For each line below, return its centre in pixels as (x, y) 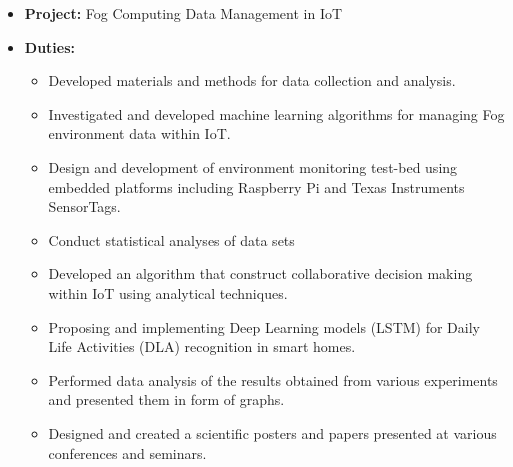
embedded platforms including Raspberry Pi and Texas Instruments (256, 186)
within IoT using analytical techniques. (168, 292)
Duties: (50, 46)
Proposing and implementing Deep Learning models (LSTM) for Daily (264, 326)
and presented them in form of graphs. (166, 399)
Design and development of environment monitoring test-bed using (253, 166)
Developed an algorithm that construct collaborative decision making (260, 273)
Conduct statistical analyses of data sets (171, 239)
